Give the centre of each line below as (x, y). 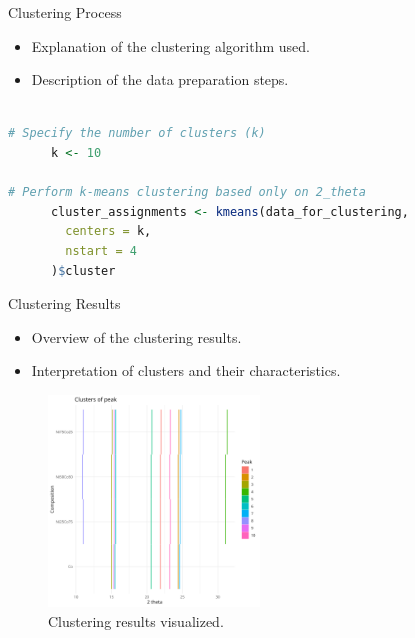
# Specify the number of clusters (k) (137, 133)
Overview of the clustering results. (136, 336)
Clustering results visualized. (136, 620)
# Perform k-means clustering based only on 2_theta (187, 192)
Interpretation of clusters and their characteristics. (186, 370)
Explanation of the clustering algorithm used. (170, 45)
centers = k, (108, 231)
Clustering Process (65, 12)
